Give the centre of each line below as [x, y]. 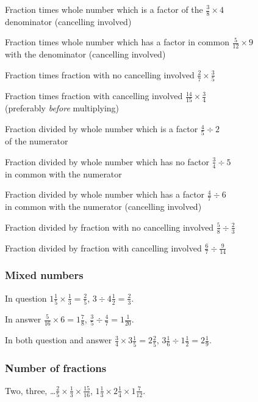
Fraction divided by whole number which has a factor [105, 194]
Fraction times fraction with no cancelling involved [100, 74]
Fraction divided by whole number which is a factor [102, 129]
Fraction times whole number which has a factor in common [117, 42]
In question [26, 298]
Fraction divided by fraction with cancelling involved [103, 248]
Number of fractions [56, 367]
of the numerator [37, 141]
